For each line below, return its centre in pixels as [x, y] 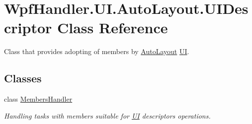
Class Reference [113, 28]
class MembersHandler [38, 99]
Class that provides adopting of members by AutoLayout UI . [97, 51]
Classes [23, 78]
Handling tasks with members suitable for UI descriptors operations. [107, 115]
